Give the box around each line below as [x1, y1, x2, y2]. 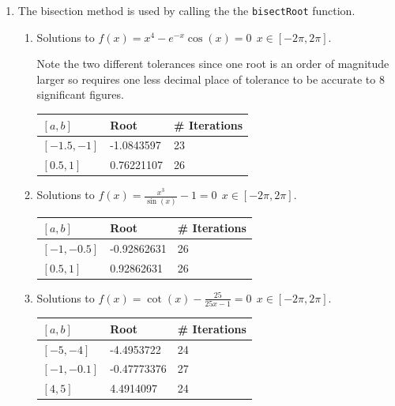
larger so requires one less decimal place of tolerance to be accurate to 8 [36, 70, 385, 87]
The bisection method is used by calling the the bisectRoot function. [17, 2, 355, 18]
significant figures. [36, 86, 124, 103]
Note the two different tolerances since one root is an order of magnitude [36, 55, 389, 72]
